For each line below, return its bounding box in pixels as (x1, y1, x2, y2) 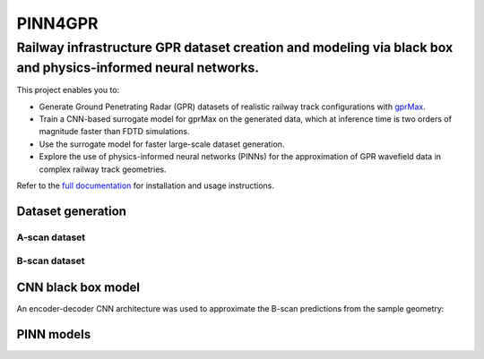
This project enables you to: (16, 85, 120, 96)
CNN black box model (16, 279, 141, 295)
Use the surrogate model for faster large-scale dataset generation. (39, 139, 285, 150)
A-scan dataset (16, 231, 86, 244)
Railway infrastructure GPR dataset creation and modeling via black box (16, 39, 454, 56)
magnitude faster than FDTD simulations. (39, 126, 190, 137)
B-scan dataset (16, 255, 85, 268)
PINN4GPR (16, 13, 99, 33)
